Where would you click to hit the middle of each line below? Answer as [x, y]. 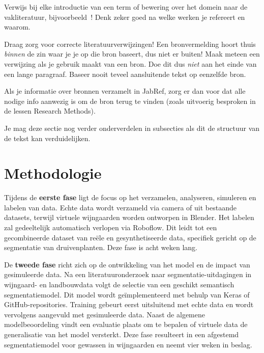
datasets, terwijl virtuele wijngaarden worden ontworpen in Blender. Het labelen [129, 217]
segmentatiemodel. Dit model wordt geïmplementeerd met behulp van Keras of [127, 294]
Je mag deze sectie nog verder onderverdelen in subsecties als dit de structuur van [132, 128]
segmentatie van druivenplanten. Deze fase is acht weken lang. [101, 247]
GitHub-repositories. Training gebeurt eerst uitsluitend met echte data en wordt [129, 304]
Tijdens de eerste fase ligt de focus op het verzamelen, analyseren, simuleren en [130, 197]
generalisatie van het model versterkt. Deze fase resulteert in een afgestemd [122, 334]
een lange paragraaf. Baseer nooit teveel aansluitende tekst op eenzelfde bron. [125, 74]
